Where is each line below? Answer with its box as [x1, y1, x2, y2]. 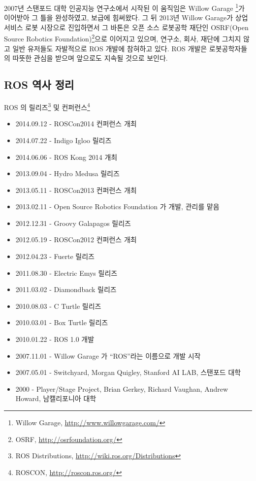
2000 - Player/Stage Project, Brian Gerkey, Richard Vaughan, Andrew [15, 383, 228, 394]
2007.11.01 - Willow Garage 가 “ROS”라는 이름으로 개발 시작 [15, 350, 201, 361]
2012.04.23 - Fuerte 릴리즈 [15, 251, 95, 261]
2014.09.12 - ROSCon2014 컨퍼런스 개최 [15, 118, 137, 129]
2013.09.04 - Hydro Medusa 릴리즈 [15, 168, 120, 179]
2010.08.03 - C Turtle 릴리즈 [15, 300, 101, 311]
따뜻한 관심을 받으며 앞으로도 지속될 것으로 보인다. [12, 53, 168, 63]
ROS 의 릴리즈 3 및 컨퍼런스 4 [4, 101, 90, 112]
